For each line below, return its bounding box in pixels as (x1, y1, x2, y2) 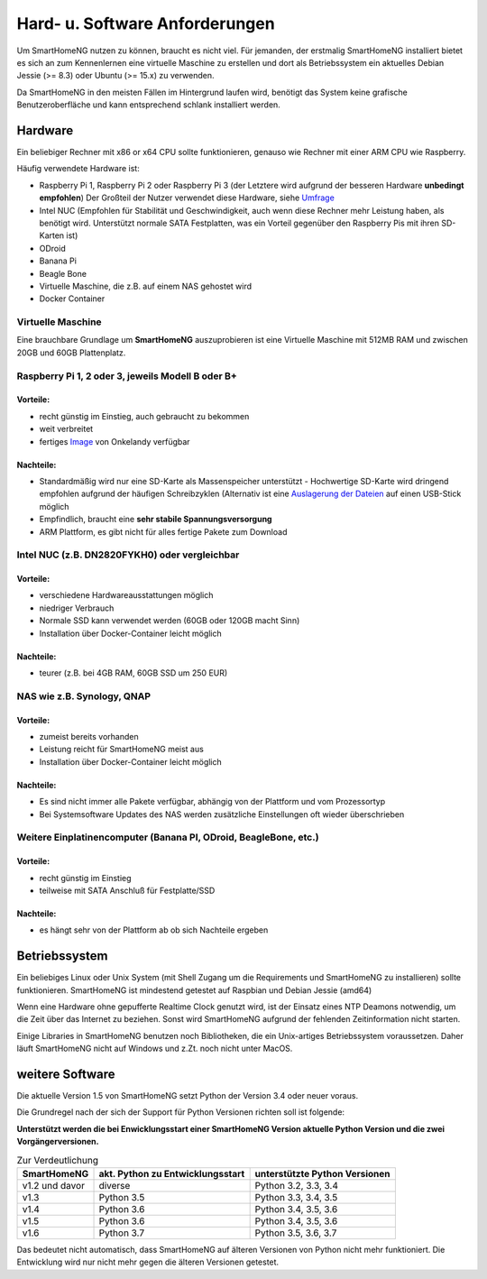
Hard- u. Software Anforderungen (16, 14, 275, 33)
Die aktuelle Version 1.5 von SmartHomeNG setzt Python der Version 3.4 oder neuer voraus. (16, 1090, 359, 1101)
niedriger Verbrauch (39, 603, 115, 613)
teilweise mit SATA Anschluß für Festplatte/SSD (39, 885, 216, 896)
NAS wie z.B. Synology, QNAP (16, 690, 152, 703)
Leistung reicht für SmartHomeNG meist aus (39, 744, 205, 755)
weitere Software (16, 1066, 116, 1081)
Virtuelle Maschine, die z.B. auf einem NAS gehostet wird (39, 281, 253, 291)
